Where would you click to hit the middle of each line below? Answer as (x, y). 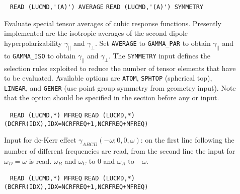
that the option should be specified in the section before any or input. (112, 98)
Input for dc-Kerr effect (40, 140)
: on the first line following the (187, 140)
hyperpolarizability (33, 43)
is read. (40, 160)
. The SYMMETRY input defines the (159, 55)
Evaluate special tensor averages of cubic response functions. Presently (113, 23)
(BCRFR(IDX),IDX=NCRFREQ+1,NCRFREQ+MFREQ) (76, 187)
